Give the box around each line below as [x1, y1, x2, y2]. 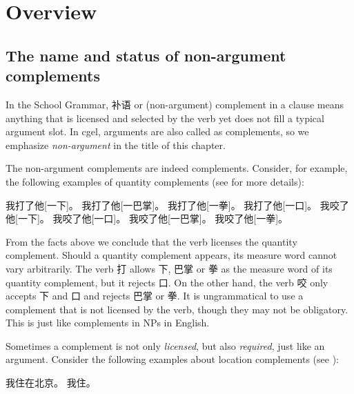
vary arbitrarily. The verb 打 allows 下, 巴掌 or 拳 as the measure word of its [6, 261, 333, 275]
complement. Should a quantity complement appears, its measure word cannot [6, 248, 337, 262]
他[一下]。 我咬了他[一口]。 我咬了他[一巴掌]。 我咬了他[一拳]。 [6, 211, 288, 226]
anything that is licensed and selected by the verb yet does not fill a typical [6, 110, 324, 125]
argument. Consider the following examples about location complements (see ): [6, 352, 339, 366]
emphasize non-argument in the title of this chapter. [6, 137, 226, 152]
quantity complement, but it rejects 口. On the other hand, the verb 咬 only [6, 275, 328, 289]
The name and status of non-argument [6, 44, 286, 66]
